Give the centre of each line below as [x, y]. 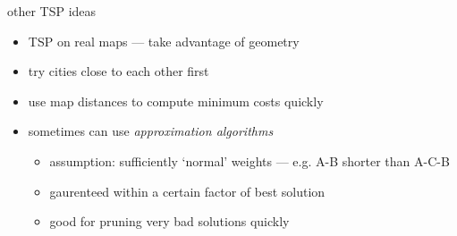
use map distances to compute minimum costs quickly [176, 101]
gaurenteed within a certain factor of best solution [187, 191]
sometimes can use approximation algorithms [151, 131]
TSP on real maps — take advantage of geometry [164, 41]
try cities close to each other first [118, 71]
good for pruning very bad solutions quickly [169, 221]
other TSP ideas [52, 11]
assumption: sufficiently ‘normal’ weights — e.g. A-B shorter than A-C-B [250, 160]
